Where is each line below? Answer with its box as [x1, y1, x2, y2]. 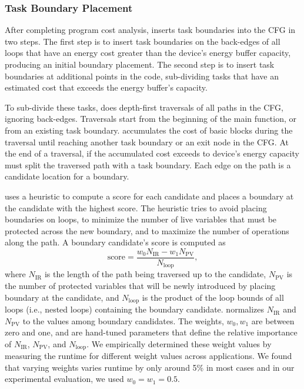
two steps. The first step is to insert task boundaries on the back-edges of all [5, 35, 280, 47]
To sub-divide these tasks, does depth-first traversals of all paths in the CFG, [5, 101, 283, 113]
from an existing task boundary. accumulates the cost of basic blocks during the [5, 124, 293, 136]
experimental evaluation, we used [5, 373, 124, 385]
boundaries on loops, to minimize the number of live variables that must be [5, 213, 277, 225]
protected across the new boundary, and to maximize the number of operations [5, 224, 289, 237]
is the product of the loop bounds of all [142, 291, 284, 303]
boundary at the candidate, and [5, 291, 119, 303]
